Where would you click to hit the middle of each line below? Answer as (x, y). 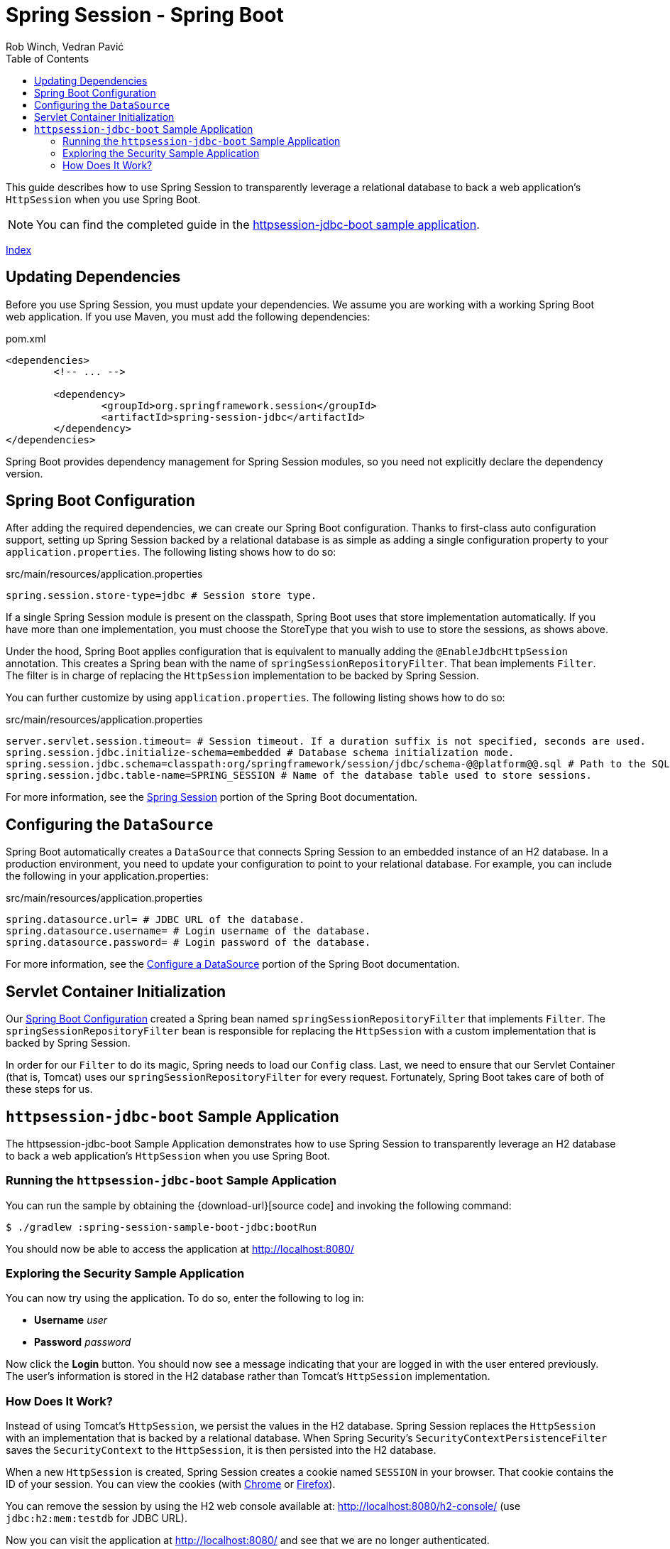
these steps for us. (49, 1089)
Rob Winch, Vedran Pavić (65, 46)
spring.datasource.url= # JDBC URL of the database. (155, 920)
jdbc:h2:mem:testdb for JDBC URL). (97, 1518)
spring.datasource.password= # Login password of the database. (188, 943)
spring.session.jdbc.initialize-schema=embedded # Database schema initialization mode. (260, 753)
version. (24, 473)
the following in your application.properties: (108, 876)
